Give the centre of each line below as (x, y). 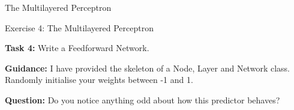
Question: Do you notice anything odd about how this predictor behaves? (142, 99)
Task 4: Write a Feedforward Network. (77, 48)
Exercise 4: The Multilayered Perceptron (79, 27)
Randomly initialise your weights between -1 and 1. (99, 80)
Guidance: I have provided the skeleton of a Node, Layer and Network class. (147, 68)
